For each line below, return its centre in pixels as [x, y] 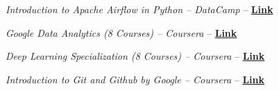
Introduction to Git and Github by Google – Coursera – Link [135, 79]
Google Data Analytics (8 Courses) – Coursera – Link [121, 32]
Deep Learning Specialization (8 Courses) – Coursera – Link [135, 56]
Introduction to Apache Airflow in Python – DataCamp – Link [139, 9]
